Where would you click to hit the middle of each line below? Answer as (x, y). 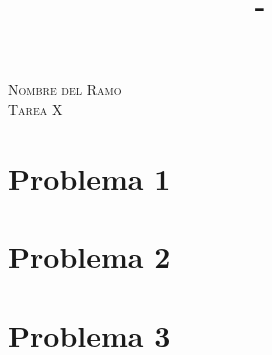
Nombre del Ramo (65, 89)
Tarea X (35, 108)
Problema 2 (89, 256)
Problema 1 (89, 177)
